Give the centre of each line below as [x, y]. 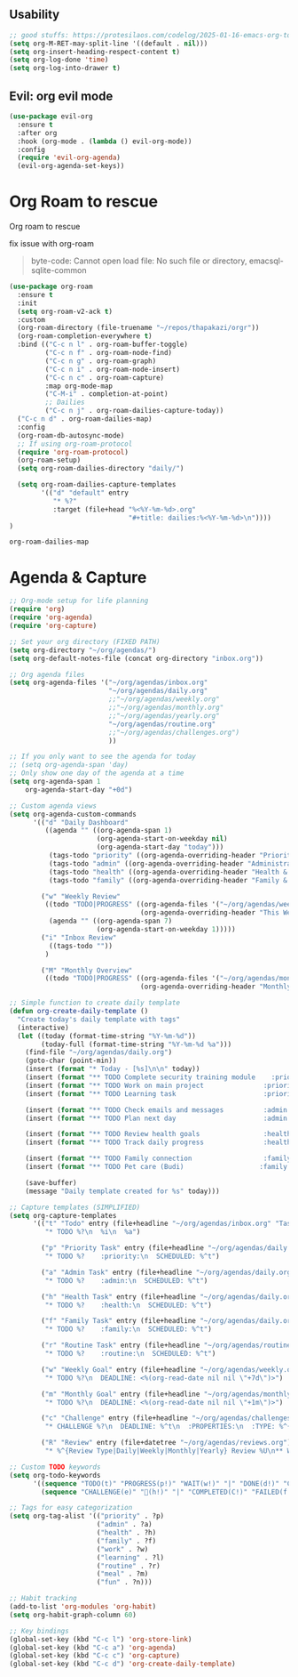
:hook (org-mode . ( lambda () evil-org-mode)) [105, 141]
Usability [35, 15]
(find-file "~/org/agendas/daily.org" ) [99, 1052]
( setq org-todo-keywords [55, 1475]
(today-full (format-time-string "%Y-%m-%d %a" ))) [137, 1044]
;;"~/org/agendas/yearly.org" [164, 715]
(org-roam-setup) [49, 460]
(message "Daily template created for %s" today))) [122, 1191]
